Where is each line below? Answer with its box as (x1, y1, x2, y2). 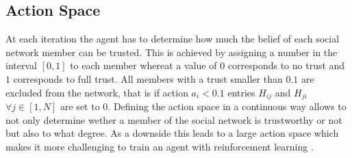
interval (5, 58, 37, 73)
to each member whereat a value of (70, 58, 217, 73)
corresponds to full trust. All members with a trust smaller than (13, 71, 283, 85)
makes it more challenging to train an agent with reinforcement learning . (5, 139, 314, 153)
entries (227, 85, 255, 99)
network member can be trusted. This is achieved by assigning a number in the (5, 44, 338, 59)
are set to (60, 99, 100, 114)
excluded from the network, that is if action (5, 85, 188, 99)
